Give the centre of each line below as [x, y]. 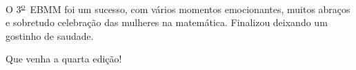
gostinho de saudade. [50, 35]
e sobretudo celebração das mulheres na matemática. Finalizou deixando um [167, 22]
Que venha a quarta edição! [64, 59]
